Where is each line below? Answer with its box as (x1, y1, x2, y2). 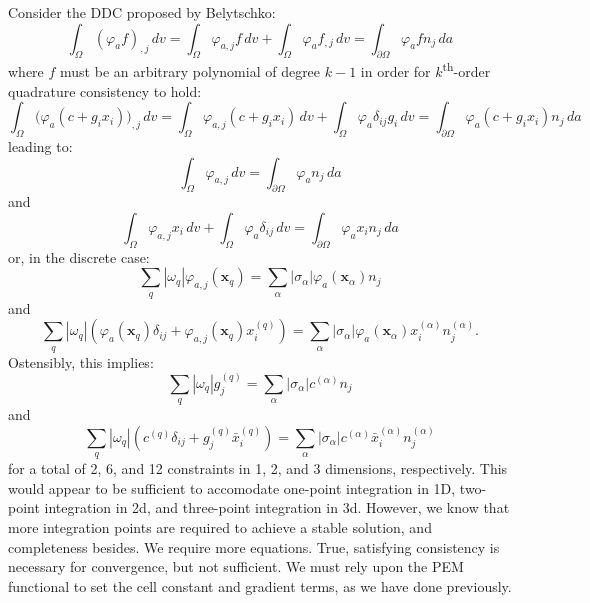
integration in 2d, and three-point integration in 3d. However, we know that (44, 497, 510, 518)
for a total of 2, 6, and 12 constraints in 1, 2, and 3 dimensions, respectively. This (8, 458, 508, 479)
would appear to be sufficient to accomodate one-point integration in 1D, (8, 477, 456, 498)
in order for (360, 61, 431, 82)
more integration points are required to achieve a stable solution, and (8, 516, 432, 537)
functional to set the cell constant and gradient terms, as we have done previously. (8, 575, 512, 596)
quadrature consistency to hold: (8, 80, 202, 101)
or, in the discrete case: (8, 246, 150, 267)
